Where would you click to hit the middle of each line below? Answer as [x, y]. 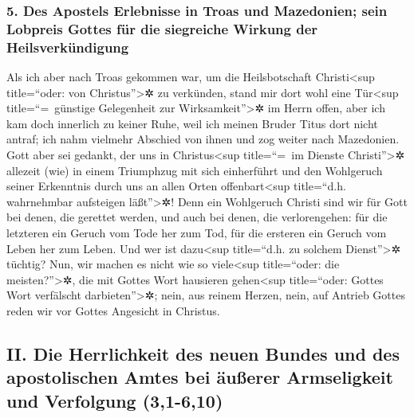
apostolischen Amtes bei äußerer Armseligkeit [200, 377]
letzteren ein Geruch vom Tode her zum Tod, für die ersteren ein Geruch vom [197, 232]
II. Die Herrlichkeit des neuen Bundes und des [203, 353]
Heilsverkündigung [68, 47]
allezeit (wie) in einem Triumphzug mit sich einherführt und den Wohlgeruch [195, 170]
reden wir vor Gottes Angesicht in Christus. [113, 310]
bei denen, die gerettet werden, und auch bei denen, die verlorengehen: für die [197, 217]
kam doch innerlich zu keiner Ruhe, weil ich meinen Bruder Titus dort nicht [192, 123]
